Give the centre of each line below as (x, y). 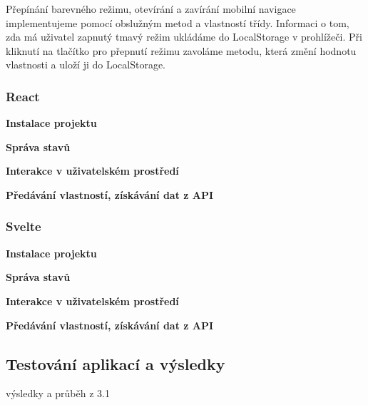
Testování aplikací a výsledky (116, 363)
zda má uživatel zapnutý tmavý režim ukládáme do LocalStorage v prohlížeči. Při (184, 37)
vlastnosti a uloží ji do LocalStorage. (86, 65)
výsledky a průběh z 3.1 (58, 393)
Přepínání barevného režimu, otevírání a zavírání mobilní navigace (151, 9)
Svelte (24, 226)
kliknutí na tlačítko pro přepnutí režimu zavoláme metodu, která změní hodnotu (181, 50)
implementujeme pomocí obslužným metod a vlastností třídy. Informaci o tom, (178, 22)
